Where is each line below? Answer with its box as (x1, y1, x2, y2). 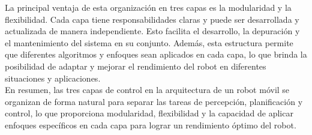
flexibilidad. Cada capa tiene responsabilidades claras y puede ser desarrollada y (5, 13, 299, 25)
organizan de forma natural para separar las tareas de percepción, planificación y (5, 95, 303, 107)
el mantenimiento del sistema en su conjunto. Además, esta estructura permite (5, 36, 293, 49)
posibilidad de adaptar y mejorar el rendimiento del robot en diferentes (5, 59, 266, 72)
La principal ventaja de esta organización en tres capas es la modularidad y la (5, 1, 292, 13)
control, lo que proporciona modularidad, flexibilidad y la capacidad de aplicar (5, 107, 293, 119)
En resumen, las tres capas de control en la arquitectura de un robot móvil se (5, 83, 290, 96)
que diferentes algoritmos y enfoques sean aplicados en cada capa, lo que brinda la (5, 48, 307, 61)
